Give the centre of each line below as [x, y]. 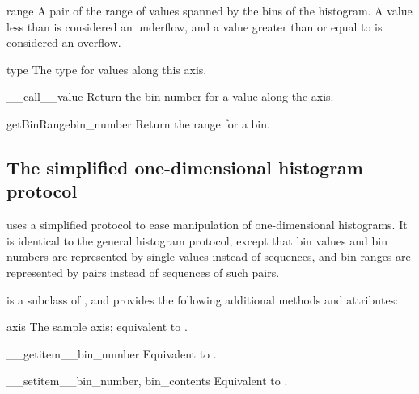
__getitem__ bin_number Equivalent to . [112, 353]
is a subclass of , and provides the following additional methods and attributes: [203, 299]
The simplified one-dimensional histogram [185, 167]
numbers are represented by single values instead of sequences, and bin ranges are [209, 256]
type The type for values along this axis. [107, 69]
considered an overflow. [64, 42]
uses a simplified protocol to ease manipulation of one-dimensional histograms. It [207, 225]
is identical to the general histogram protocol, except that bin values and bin [197, 240]
